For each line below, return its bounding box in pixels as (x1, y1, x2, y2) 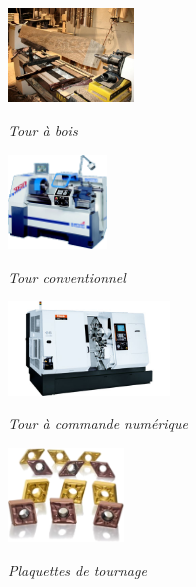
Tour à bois (8, 120, 78, 141)
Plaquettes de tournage (8, 560, 147, 581)
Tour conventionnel (8, 266, 126, 287)
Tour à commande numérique (8, 413, 188, 434)
